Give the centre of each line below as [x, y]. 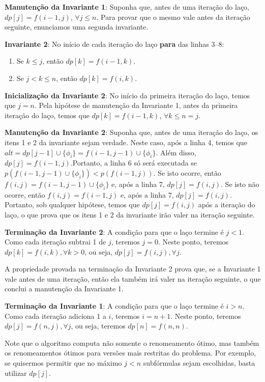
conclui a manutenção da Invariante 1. [64, 289]
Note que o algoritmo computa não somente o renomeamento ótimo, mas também [132, 343]
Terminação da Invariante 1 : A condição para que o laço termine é [114, 306]
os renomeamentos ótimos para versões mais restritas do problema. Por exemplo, [130, 353]
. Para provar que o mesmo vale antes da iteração [173, 17]
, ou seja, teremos [98, 326]
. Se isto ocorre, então [187, 172]
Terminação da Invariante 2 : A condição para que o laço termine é [114, 231]
